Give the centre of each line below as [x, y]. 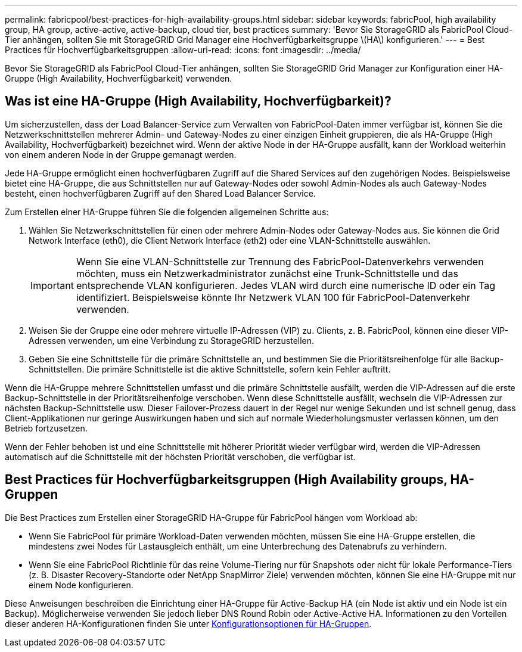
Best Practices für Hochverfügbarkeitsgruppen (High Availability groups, [226, 480]
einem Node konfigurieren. [81, 585]
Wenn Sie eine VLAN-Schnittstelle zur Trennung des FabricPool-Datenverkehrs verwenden [280, 261]
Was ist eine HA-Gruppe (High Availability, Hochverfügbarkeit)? [198, 101]
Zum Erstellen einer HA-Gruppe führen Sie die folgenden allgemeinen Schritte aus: [167, 212]
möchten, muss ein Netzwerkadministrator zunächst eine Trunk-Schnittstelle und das [267, 273]
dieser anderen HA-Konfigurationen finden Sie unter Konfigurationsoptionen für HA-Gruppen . [188, 623]
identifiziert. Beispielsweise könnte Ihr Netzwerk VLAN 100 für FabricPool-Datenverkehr [273, 297]
